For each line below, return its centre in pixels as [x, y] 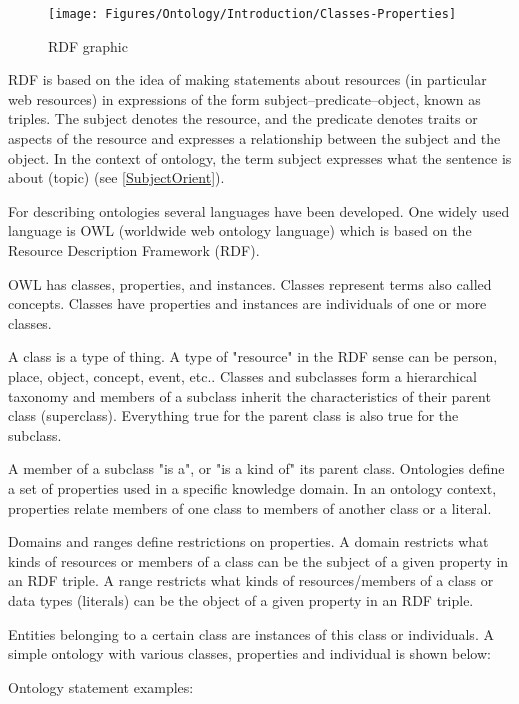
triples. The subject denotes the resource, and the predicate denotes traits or [243, 118]
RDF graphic [88, 45]
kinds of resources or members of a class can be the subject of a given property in [258, 560]
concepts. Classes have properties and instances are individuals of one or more [247, 303]
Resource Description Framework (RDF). [134, 250]
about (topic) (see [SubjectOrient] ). [116, 177]
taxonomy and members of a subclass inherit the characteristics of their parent [249, 395]
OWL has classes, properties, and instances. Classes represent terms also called [250, 283]
